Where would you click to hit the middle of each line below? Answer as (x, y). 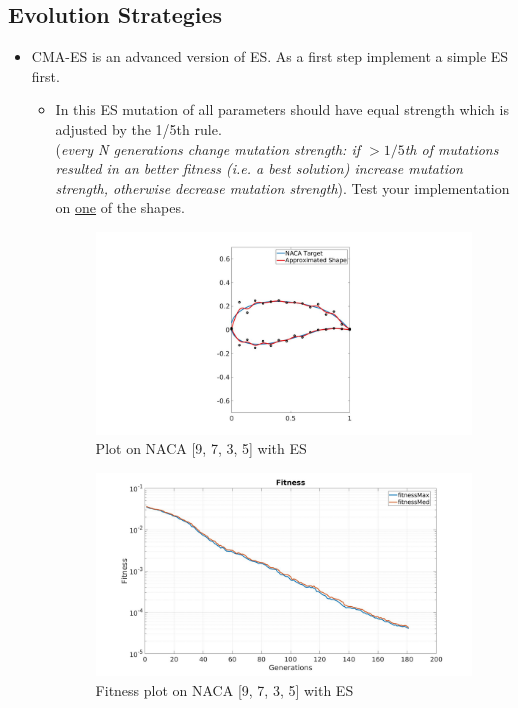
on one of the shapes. (120, 207)
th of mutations (451, 148)
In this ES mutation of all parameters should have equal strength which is (282, 109)
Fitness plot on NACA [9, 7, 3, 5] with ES (224, 689)
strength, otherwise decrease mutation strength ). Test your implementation (282, 187)
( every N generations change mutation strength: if (208, 148)
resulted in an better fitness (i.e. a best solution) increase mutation (259, 168)
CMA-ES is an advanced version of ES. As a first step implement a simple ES (270, 56)
